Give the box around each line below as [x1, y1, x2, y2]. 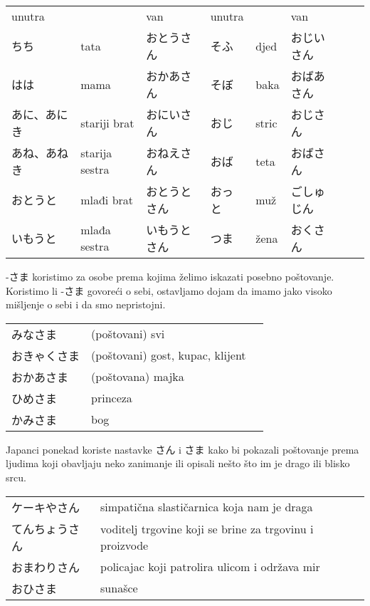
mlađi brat [80, 191, 134, 208]
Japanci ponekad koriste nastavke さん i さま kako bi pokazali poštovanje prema [6, 442, 359, 456]
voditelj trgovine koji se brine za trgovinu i [100, 520, 314, 537]
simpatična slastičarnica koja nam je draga [100, 498, 313, 516]
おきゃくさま [11, 347, 80, 364]
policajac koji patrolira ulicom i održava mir [100, 558, 320, 575]
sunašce [100, 580, 138, 597]
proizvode [100, 536, 149, 553]
